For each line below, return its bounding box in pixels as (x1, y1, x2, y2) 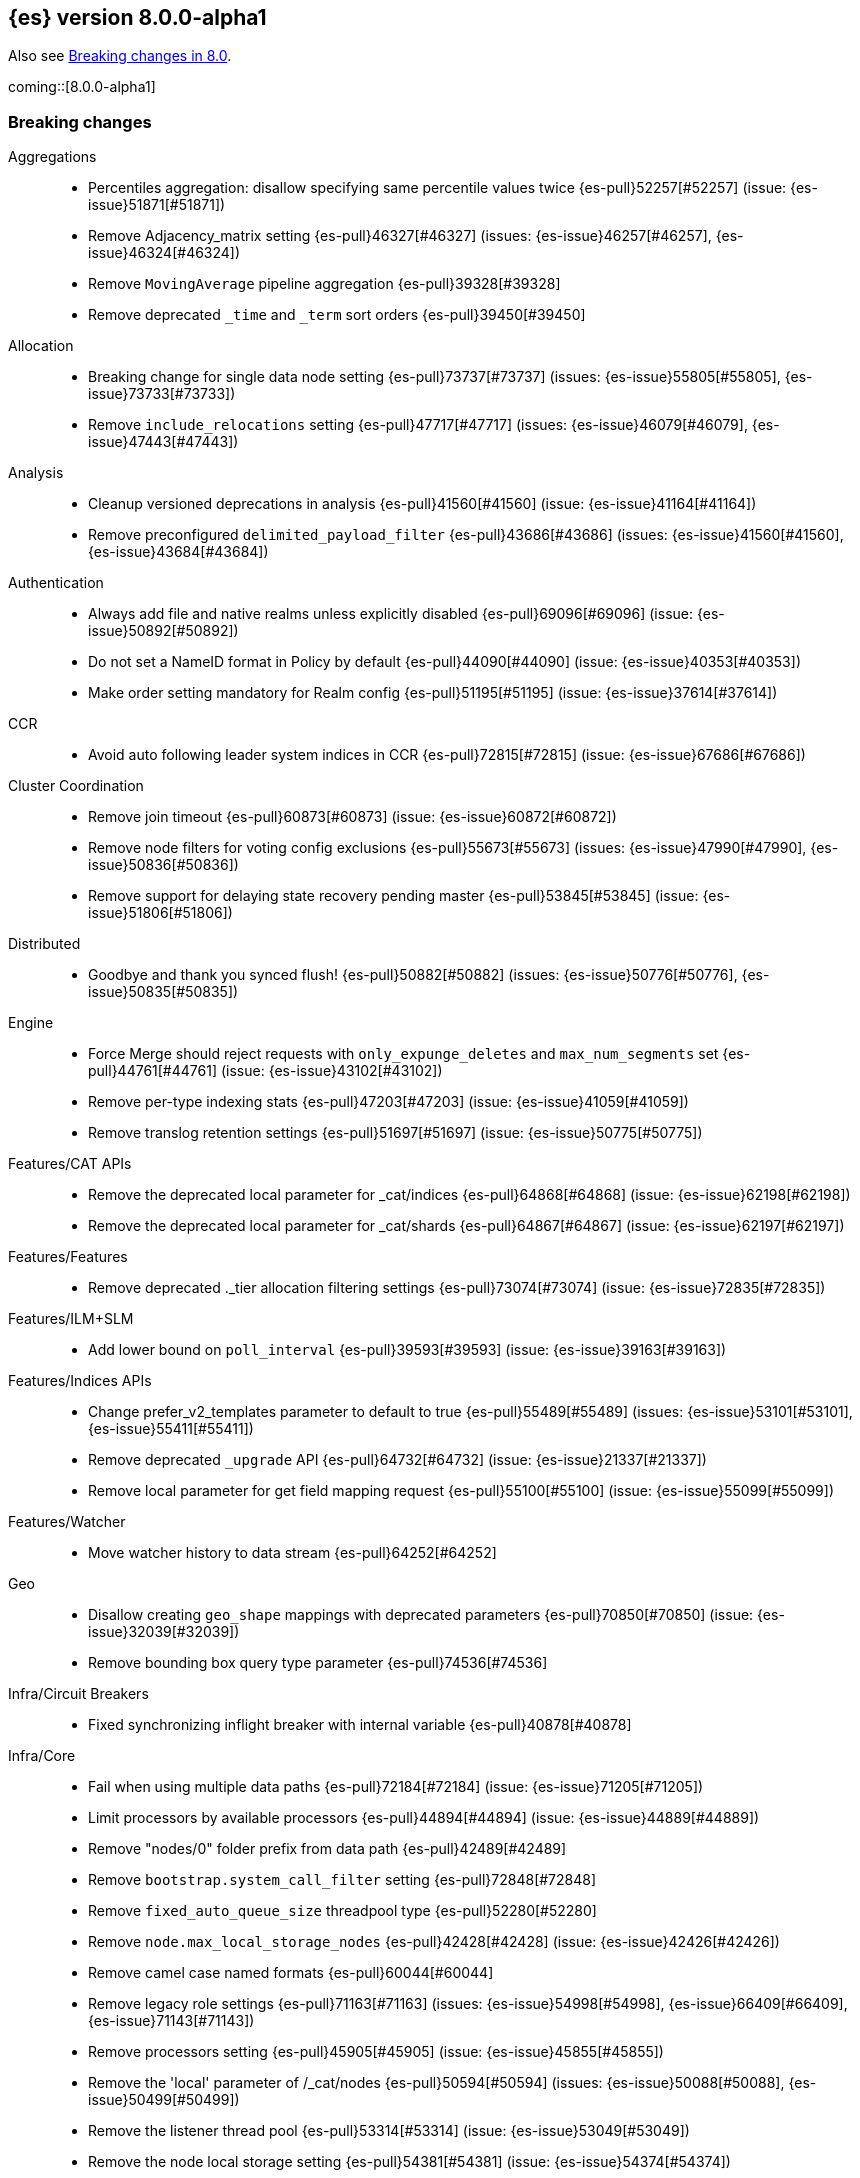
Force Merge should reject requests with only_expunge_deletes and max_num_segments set (88, 1045, 719, 1063)
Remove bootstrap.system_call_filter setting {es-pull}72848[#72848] (88, 1871, 597, 1889)
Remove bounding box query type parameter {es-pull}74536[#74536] (88, 1654, 548, 1672)
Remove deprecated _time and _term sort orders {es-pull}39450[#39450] (88, 306, 586, 324)
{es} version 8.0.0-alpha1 (8, 5, 267, 30)
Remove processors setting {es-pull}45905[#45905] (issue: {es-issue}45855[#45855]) (88, 2043, 664, 2061)
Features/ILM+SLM (8, 1310, 134, 1328)
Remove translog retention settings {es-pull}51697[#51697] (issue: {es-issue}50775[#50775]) (88, 1124, 703, 1142)
